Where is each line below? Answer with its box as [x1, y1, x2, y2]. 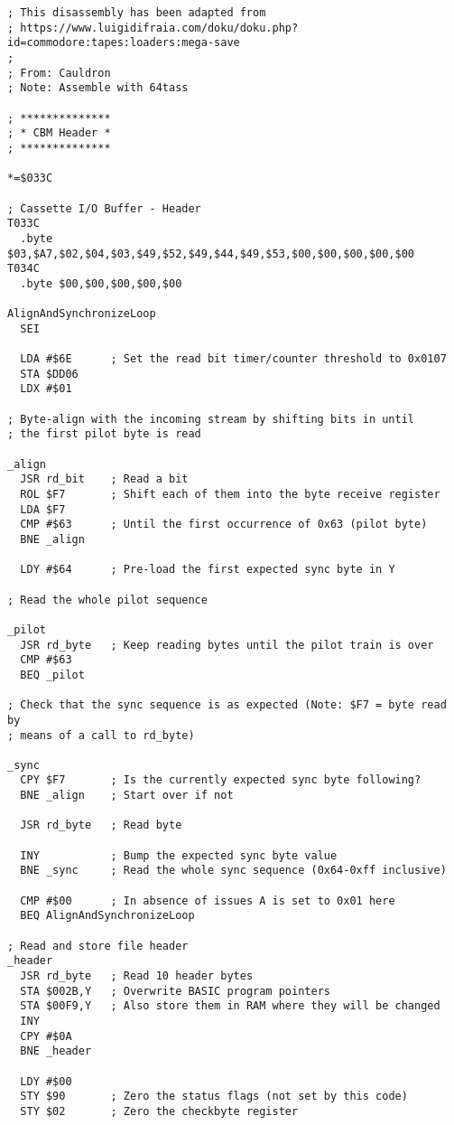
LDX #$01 [20, 382, 72, 396]
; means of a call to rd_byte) [7, 728, 195, 742]
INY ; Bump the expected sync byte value [20, 848, 338, 862]
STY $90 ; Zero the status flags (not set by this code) [20, 1090, 408, 1103]
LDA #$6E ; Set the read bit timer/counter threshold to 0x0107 [20, 352, 447, 366]
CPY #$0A [20, 1029, 72, 1043]
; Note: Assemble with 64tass [7, 81, 189, 95]
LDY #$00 [20, 1074, 72, 1088]
